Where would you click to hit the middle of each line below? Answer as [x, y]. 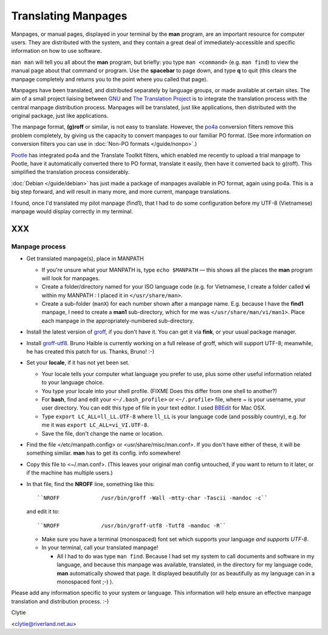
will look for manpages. [71, 278]
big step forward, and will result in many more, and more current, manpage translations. [121, 192]
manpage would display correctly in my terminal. [72, 211]
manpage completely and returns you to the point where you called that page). [110, 79]
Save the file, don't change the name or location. [102, 433]
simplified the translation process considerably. [70, 172]
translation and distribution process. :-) [60, 601]
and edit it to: [43, 512]
